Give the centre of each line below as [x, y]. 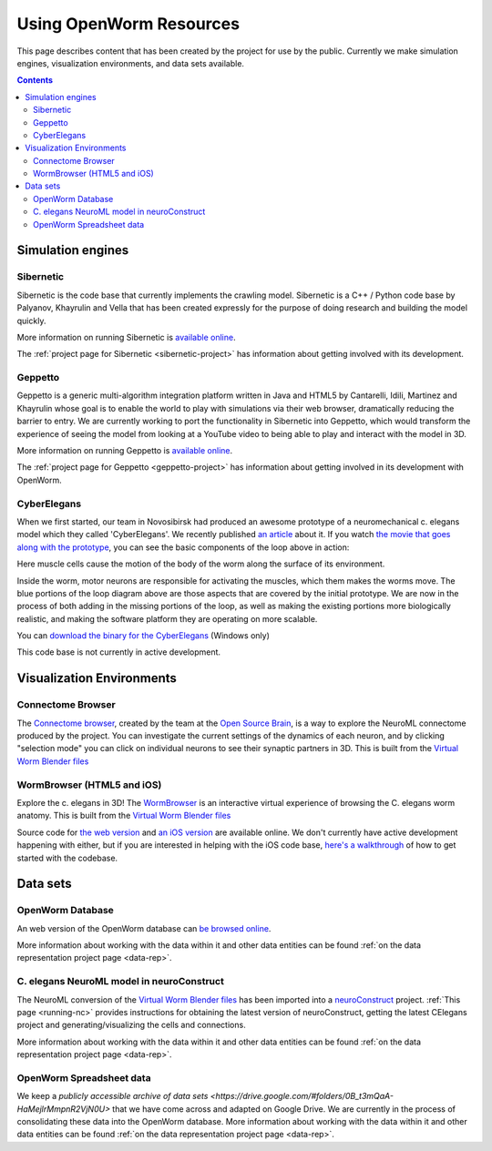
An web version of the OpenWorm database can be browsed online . [144, 928]
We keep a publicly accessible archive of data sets [113, 1096]
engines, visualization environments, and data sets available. [131, 63]
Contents [35, 80]
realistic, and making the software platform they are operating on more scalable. [167, 618]
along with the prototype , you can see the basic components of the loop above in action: [183, 547]
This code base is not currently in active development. [119, 652]
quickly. [31, 321]
